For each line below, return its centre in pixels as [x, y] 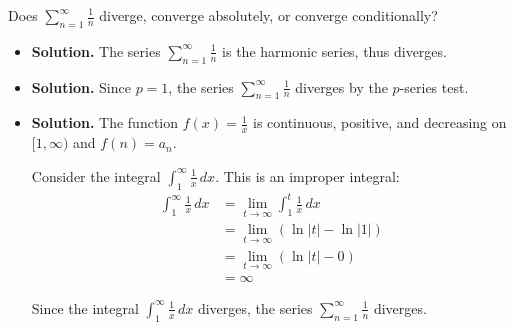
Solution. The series [96, 50]
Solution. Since [81, 86]
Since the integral [85, 307]
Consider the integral [96, 175]
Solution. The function [105, 122]
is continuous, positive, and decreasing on [379, 122]
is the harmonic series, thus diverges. [334, 50]
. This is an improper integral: [307, 175]
